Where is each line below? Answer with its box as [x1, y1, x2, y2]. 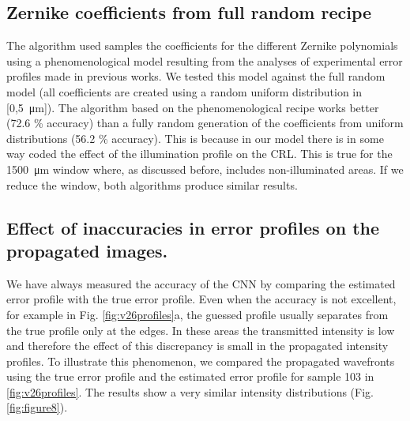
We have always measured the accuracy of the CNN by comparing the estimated [6, 275, 396, 291]
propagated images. [6, 238, 168, 262]
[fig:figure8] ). [6, 399, 68, 415]
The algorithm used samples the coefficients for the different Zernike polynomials [6, 37, 398, 54]
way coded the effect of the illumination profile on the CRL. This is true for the [6, 145, 393, 162]
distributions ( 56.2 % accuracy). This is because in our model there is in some [6, 130, 384, 146]
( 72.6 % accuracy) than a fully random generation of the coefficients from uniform [6, 115, 404, 131]
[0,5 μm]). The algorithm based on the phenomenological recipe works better [6, 99, 379, 115]
